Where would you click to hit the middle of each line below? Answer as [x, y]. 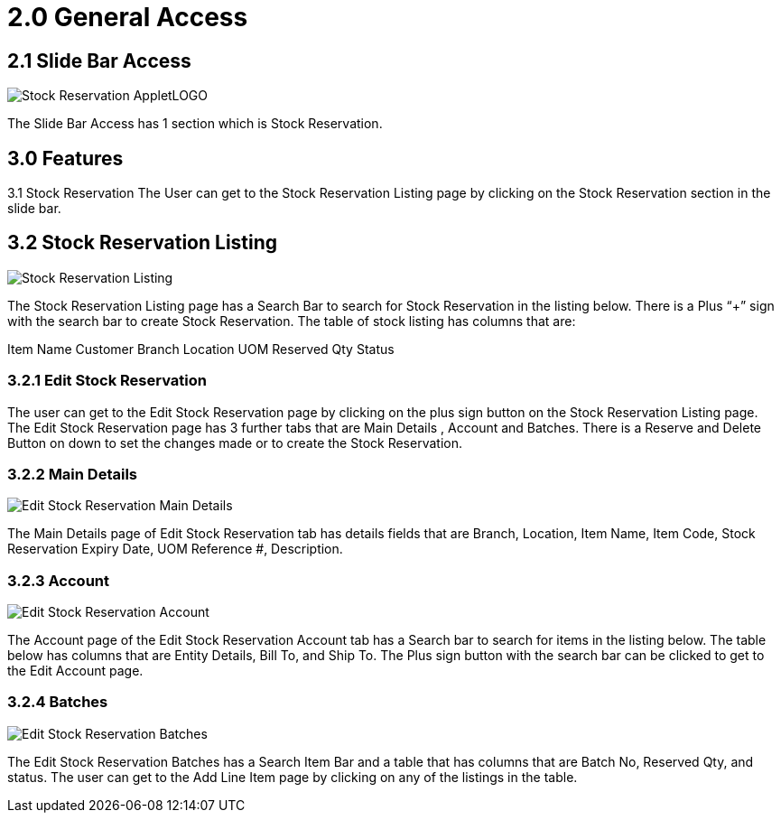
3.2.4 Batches [58, 702]
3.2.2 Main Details [73, 474]
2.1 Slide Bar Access [99, 61]
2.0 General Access [128, 17]
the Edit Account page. [75, 671]
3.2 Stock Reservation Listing [143, 243]
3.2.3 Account [58, 580]
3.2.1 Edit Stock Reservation [107, 381]
